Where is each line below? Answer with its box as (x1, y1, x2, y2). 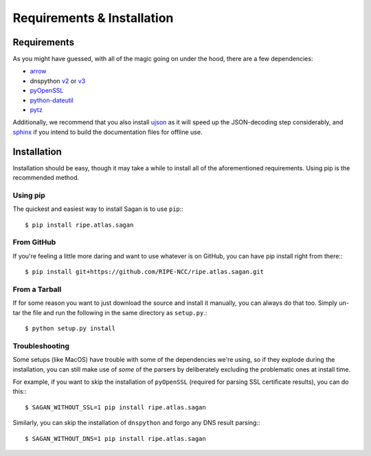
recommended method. (12, 174, 80, 182)
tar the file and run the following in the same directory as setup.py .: (12, 308, 207, 317)
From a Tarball (12, 284, 62, 294)
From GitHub (12, 238, 56, 247)
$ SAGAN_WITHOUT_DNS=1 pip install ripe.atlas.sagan (25, 435, 206, 442)
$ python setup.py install (25, 325, 116, 332)
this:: (12, 387, 27, 396)
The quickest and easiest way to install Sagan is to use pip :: (12, 205, 183, 213)
